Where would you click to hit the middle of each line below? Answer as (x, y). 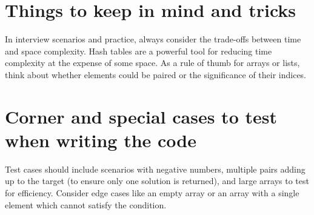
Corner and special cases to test (141, 116)
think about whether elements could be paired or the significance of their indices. (156, 74)
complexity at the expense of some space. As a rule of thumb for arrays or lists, (152, 63)
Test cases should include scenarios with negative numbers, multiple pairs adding (155, 169)
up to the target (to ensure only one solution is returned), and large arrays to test (157, 181)
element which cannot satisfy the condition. (86, 204)
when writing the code (101, 140)
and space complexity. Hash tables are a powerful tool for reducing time (139, 51)
